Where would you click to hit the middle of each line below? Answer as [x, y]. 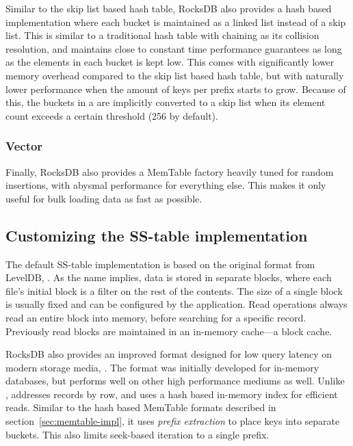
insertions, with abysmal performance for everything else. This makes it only [166, 185]
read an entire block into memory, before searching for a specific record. [156, 317]
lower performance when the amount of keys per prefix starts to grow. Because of [176, 89]
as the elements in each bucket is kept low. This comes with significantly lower [170, 62]
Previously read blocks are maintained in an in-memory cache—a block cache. [169, 331]
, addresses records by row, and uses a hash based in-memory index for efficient [172, 394]
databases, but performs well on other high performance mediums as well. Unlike [175, 381]
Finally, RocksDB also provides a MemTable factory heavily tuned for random [170, 171]
